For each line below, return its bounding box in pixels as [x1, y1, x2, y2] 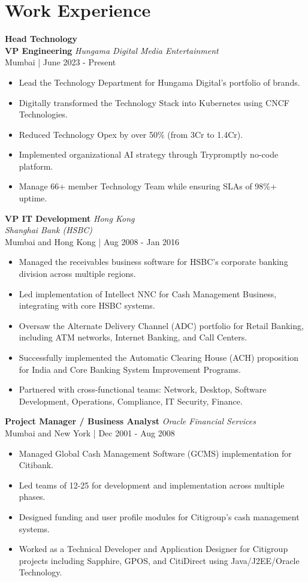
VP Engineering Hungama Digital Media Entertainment [5, 44, 219, 56]
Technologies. [19, 108, 68, 120]
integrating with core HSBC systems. [19, 299, 155, 312]
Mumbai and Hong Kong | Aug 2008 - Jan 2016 [5, 235, 180, 248]
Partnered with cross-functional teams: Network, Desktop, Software [19, 383, 267, 396]
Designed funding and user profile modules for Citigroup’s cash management [19, 510, 300, 523]
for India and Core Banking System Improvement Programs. [19, 363, 241, 375]
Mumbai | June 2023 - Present [5, 56, 116, 68]
